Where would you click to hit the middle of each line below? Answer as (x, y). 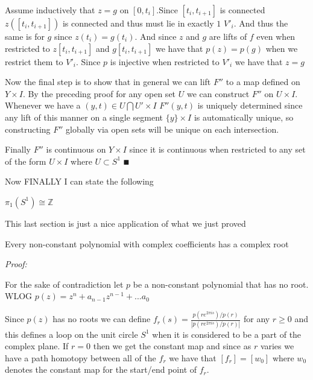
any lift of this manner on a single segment (84, 117)
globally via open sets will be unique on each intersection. (172, 129)
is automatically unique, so (244, 117)
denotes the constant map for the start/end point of (101, 369)
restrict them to (34, 61)
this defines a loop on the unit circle (71, 334)
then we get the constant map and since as (172, 346)
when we (282, 48)
